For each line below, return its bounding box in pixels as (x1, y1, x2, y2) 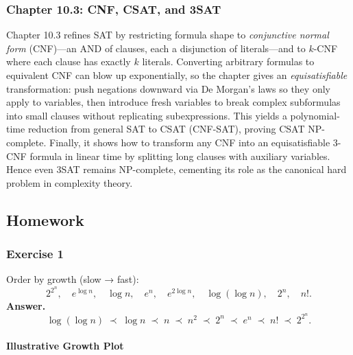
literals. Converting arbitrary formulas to (142, 54, 315, 69)
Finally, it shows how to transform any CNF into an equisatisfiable (49, 135, 330, 149)
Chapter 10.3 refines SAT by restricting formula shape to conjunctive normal (6, 27, 329, 42)
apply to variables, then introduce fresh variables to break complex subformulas (6, 95, 341, 109)
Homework (6, 209, 84, 230)
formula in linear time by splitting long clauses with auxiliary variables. (29, 148, 330, 163)
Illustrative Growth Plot (6, 339, 124, 353)
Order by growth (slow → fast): (6, 272, 139, 286)
